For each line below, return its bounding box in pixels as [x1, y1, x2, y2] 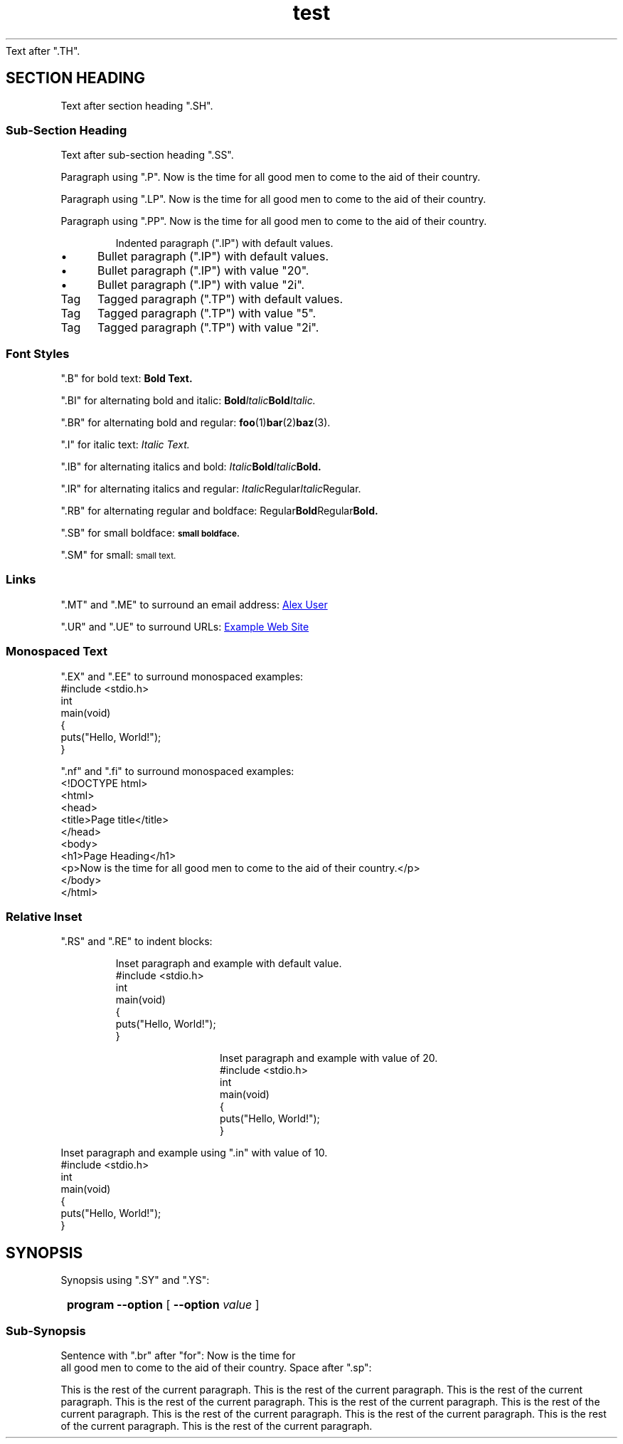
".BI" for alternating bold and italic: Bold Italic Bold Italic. [60, 394, 316, 407]
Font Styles [6, 346, 70, 361]
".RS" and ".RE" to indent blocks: [60, 935, 213, 948]
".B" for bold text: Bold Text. [60, 372, 193, 385]
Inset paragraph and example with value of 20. [220, 1052, 438, 1065]
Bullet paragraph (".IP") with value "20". [97, 263, 309, 278]
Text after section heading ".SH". [60, 99, 213, 112]
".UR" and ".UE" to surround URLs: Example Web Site [60, 620, 309, 633]
